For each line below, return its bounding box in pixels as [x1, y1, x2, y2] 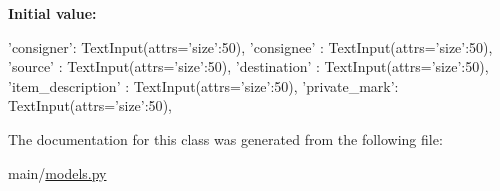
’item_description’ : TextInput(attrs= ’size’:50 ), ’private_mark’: [8, 75, 399, 96]
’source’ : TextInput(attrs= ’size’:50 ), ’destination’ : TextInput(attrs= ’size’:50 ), [8, 56, 489, 77]
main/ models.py [8, 162, 107, 183]
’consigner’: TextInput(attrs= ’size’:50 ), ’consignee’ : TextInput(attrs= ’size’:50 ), [8, 36, 493, 57]
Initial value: [8, 3, 97, 23]
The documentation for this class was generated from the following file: [8, 128, 443, 149]
